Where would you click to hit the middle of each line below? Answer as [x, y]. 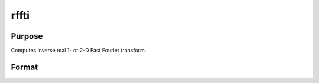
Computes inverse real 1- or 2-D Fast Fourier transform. [79, 51]
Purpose [27, 36]
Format [25, 67]
